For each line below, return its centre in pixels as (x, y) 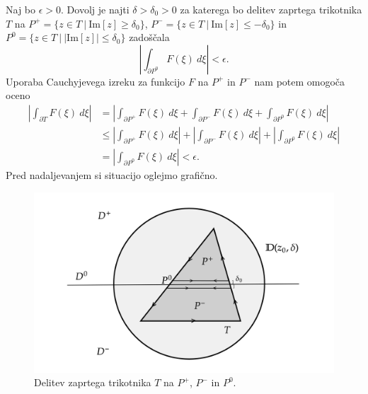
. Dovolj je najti (95, 9)
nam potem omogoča (300, 81)
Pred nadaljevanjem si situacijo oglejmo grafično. (112, 175)
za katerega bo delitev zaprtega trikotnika (271, 9)
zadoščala (149, 37)
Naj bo (21, 9)
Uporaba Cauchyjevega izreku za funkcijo (96, 81)
